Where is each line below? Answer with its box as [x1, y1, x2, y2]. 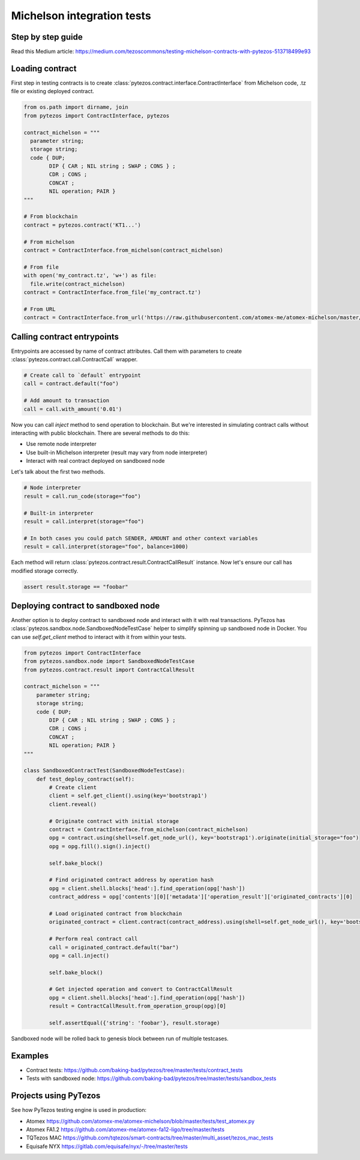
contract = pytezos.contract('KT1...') [23, 221, 141, 228]
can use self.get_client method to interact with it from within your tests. [11, 633, 187, 640]
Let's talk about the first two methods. [11, 468, 106, 475]
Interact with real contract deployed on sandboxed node [26, 457, 165, 465]
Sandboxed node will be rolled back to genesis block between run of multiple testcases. [11, 1035, 229, 1042]
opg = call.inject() [49, 952, 110, 959]
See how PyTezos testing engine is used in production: [11, 1107, 147, 1114]
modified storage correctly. [11, 567, 79, 574]
